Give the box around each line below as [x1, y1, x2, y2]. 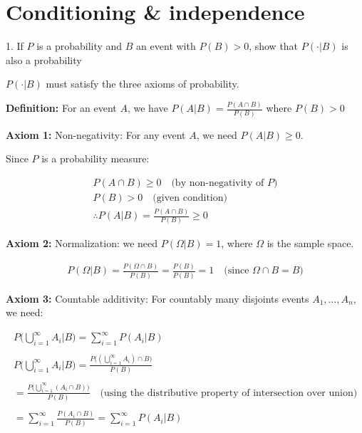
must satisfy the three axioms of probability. [46, 76, 239, 91]
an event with [136, 38, 196, 53]
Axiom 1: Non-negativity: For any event [6, 127, 186, 142]
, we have [127, 100, 168, 115]
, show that [249, 38, 299, 53]
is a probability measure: [41, 151, 150, 166]
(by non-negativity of [171, 177, 264, 188]
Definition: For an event [6, 100, 117, 115]
